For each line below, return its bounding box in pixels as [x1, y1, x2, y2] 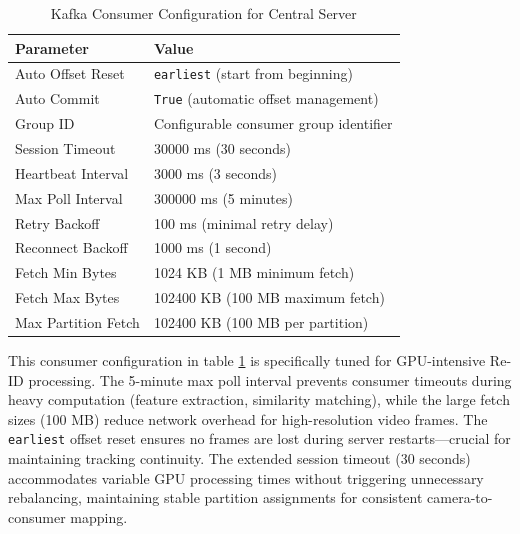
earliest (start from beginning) [153, 63, 353, 84]
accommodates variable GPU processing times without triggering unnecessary [8, 467, 484, 488]
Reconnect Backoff [15, 237, 128, 258]
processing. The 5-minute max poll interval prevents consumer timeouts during [28, 369, 512, 390]
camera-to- [427, 487, 493, 508]
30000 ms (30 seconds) [153, 138, 291, 159]
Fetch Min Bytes [15, 262, 117, 283]
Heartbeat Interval [15, 162, 129, 183]
